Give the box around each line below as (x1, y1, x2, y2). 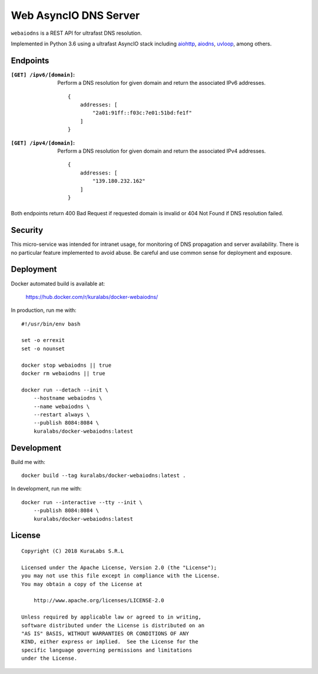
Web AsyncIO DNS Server (11, 9, 140, 22)
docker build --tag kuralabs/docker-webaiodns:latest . (21, 472, 186, 479)
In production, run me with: (11, 307, 77, 314)
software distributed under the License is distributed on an (21, 622, 205, 629)
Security (11, 225, 44, 235)
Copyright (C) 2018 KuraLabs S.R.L (21, 548, 124, 554)
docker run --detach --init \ (21, 386, 109, 393)
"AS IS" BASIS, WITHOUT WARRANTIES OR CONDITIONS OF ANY (21, 630, 190, 637)
